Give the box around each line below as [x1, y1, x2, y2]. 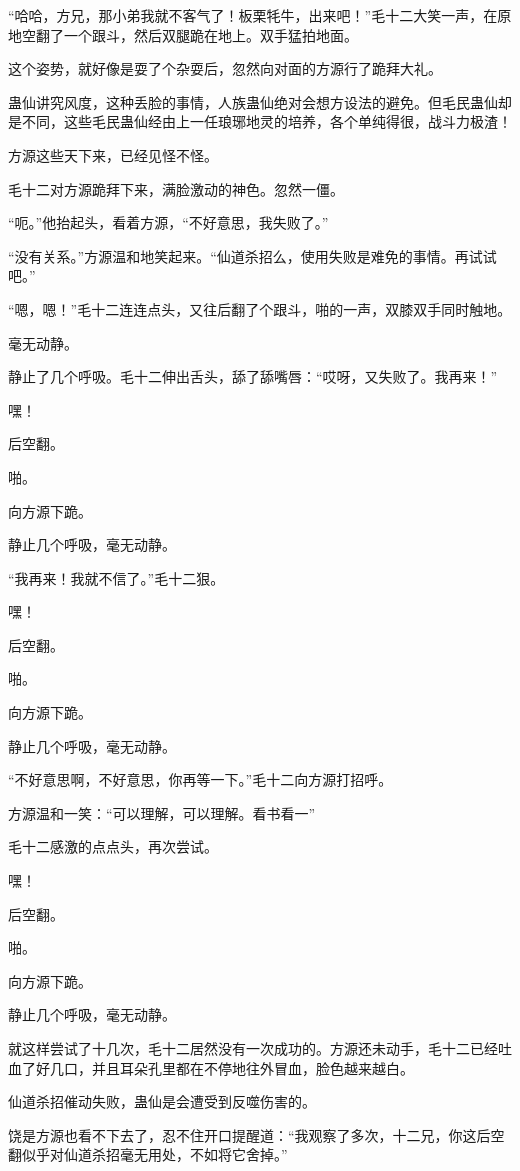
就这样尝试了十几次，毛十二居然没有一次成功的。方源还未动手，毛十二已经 [8, 1038, 498, 1058]
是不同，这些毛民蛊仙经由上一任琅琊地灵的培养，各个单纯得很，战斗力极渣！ [8, 111, 512, 132]
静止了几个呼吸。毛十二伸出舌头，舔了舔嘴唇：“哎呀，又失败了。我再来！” [8, 366, 498, 387]
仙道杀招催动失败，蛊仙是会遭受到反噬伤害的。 [8, 1091, 316, 1112]
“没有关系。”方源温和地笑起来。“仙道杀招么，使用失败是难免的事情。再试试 [8, 245, 497, 266]
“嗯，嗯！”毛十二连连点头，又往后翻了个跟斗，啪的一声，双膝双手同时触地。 [8, 298, 512, 319]
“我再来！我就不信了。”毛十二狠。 [8, 567, 225, 588]
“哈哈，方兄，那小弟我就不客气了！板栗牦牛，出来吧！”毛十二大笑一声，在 [8, 5, 498, 25]
